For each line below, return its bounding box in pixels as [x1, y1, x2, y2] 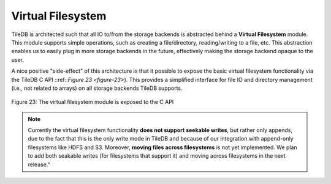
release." [28, 161, 50, 168]
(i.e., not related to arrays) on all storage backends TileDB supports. [11, 84, 183, 92]
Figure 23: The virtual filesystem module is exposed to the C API [11, 98, 174, 106]
